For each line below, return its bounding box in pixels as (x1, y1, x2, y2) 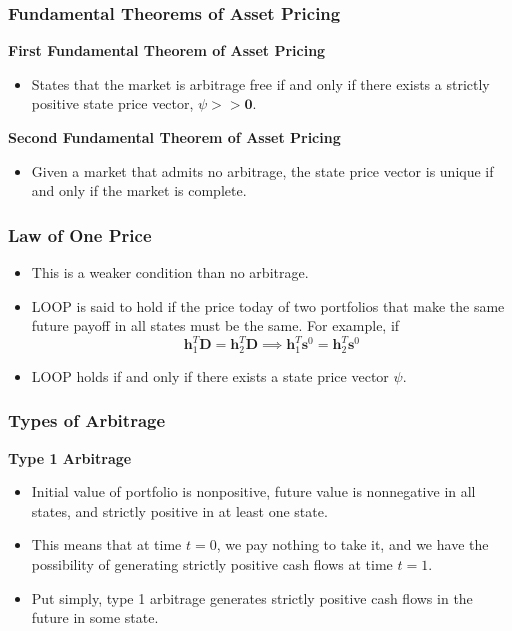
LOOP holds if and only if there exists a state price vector (31, 365, 389, 386)
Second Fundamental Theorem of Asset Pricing (8, 127, 341, 147)
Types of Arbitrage (8, 408, 166, 433)
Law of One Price (8, 222, 152, 247)
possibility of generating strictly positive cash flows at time (31, 553, 393, 574)
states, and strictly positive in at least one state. (31, 500, 328, 521)
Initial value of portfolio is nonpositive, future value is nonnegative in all (31, 481, 476, 502)
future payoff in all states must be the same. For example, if (31, 315, 400, 336)
